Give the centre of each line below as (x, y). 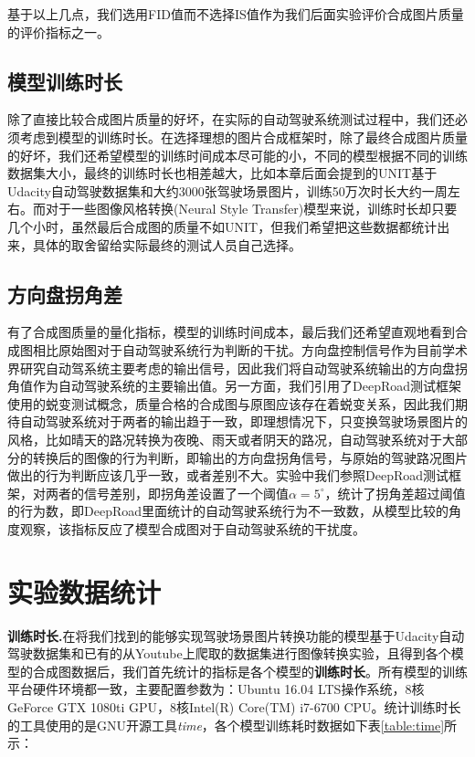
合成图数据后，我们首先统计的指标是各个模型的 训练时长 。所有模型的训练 (250, 671)
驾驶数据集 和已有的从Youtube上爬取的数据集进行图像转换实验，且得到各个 (229, 653)
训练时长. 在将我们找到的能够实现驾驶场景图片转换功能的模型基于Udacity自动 (236, 635)
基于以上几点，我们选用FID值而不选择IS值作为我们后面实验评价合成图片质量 (236, 14)
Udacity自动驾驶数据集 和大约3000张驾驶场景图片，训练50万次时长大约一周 (227, 190)
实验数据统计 (84, 591)
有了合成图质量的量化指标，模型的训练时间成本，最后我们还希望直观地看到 (231, 332)
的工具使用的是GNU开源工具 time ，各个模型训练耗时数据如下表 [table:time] (226, 725)
